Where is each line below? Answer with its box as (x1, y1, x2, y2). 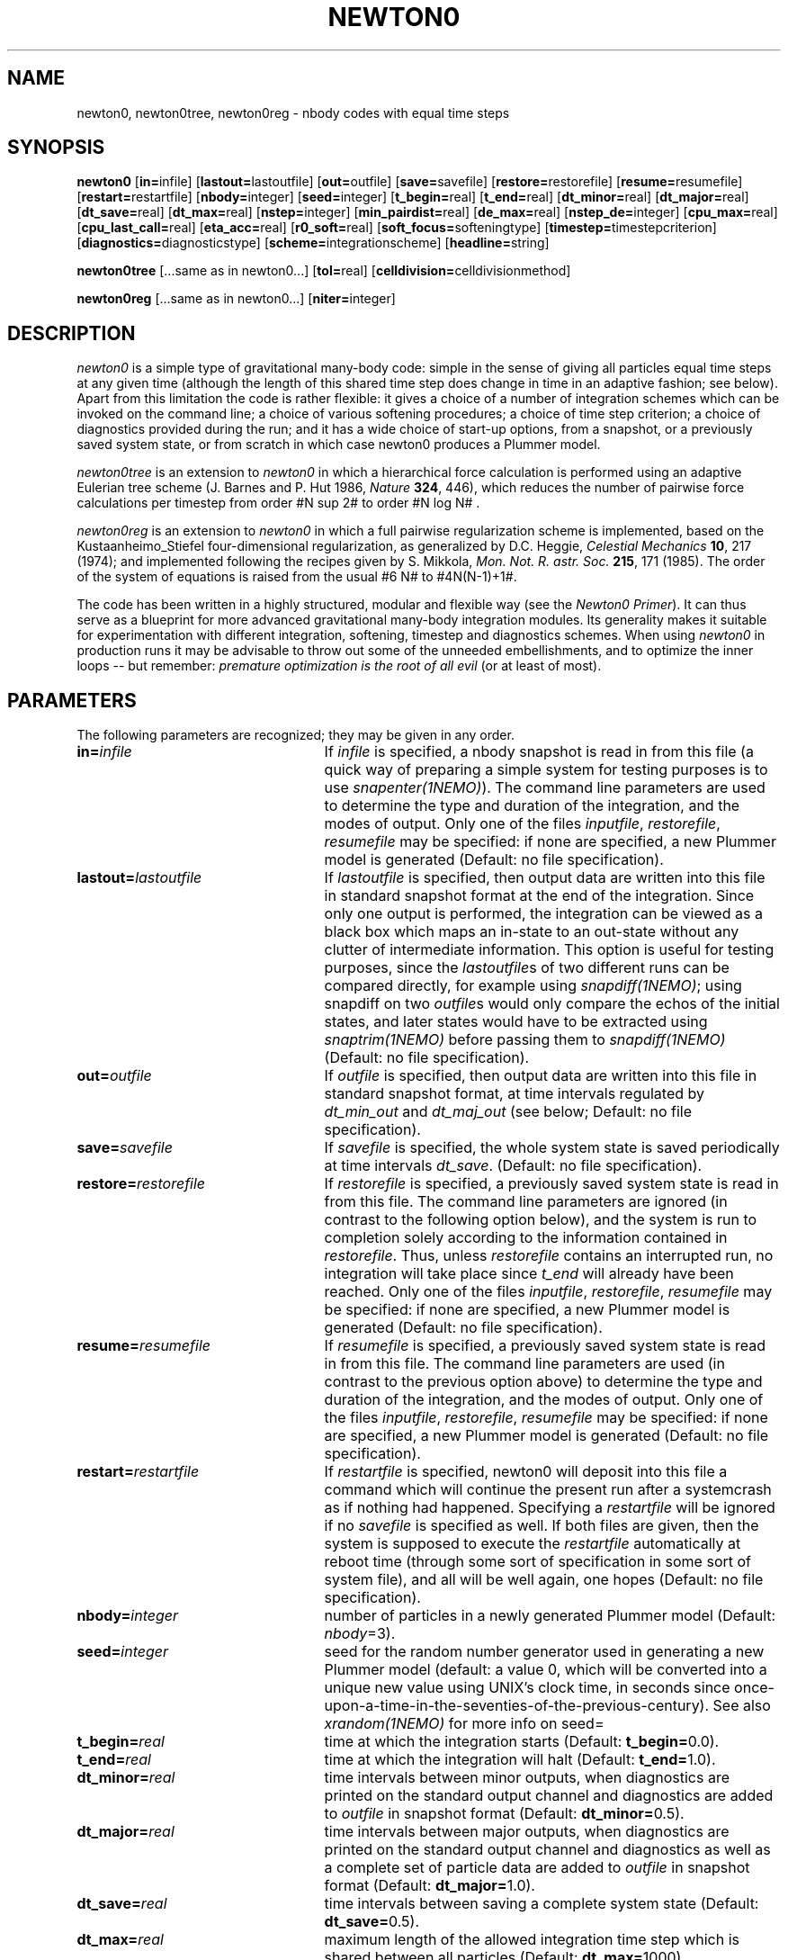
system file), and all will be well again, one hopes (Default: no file (324, 1570, 764, 1589)
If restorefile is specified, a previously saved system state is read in (324, 1174, 779, 1193)
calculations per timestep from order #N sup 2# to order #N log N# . (76, 495, 480, 511)
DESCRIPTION (7, 321, 136, 345)
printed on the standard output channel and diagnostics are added (324, 1786, 774, 1805)
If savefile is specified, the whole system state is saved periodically (324, 1138, 780, 1157)
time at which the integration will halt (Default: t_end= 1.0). (324, 1750, 716, 1769)
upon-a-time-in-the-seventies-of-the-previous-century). (324, 1696, 710, 1715)
